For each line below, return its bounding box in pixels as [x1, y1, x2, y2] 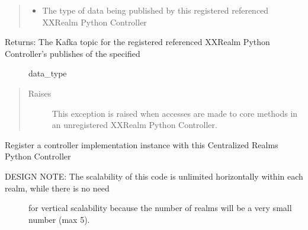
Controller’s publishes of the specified [5, 47, 140, 59]
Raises [28, 87, 52, 99]
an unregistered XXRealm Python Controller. [52, 119, 217, 131]
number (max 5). [28, 213, 90, 225]
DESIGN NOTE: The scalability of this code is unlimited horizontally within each [5, 170, 303, 182]
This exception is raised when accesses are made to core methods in [52, 107, 298, 119]
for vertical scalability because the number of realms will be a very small [28, 202, 292, 214]
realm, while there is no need [5, 181, 110, 194]
